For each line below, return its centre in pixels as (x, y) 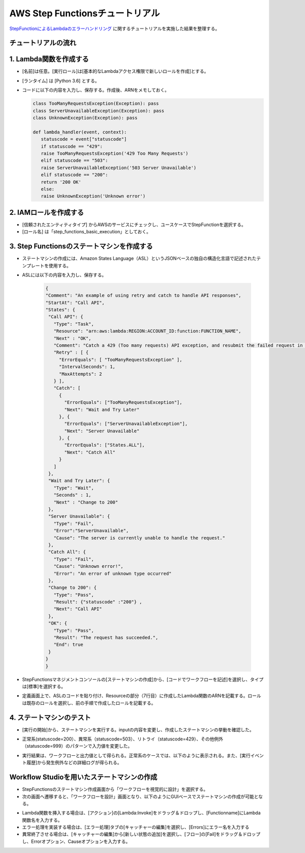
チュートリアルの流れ (43, 43)
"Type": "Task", (74, 324)
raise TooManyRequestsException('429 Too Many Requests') (115, 153)
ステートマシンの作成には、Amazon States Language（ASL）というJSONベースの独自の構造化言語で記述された (139, 258)
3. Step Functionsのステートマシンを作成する (81, 246)
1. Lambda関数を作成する (49, 59)
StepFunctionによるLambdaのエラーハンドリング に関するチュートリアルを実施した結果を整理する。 (115, 29)
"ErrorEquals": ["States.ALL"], (104, 445)
